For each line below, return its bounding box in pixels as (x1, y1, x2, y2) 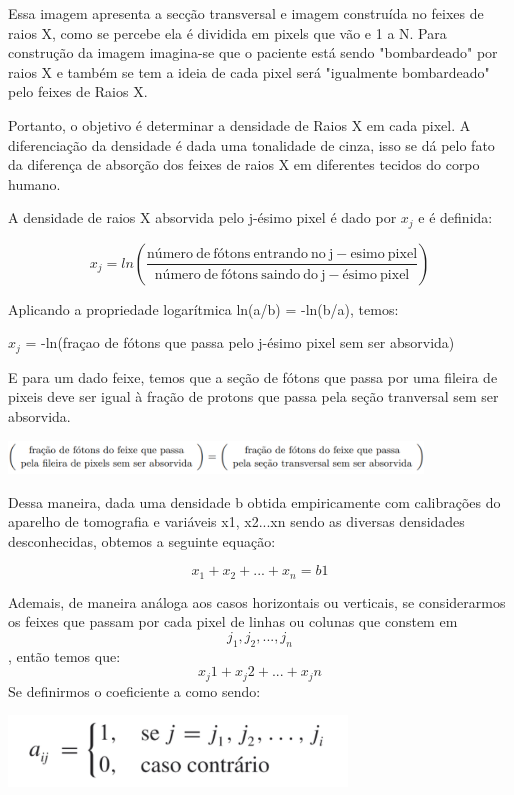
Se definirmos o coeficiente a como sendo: (8, 680, 261, 701)
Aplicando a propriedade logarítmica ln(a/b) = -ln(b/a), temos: (8, 298, 399, 319)
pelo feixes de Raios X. (8, 81, 148, 102)
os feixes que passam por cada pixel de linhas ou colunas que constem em (8, 611, 458, 632)
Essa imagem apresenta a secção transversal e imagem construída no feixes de (8, 3, 484, 23)
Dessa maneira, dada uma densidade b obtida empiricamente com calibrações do (8, 491, 501, 512)
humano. (8, 173, 61, 194)
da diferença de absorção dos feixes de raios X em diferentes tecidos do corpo (8, 154, 480, 175)
